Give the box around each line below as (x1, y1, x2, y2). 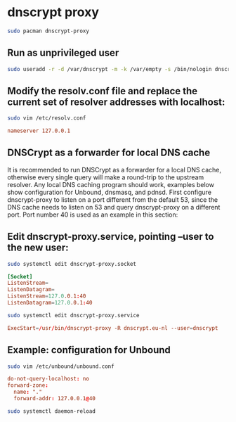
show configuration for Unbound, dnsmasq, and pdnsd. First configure (7, 188, 212, 196)
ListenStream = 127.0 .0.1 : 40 (7, 293, 86, 300)
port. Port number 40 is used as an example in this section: (7, 210, 178, 219)
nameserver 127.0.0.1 (7, 127, 71, 134)
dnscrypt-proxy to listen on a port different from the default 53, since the (7, 195, 218, 204)
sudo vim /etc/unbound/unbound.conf (7, 363, 114, 370)
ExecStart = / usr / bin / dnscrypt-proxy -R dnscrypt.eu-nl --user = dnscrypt (7, 324, 218, 331)
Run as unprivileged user (7, 47, 119, 59)
